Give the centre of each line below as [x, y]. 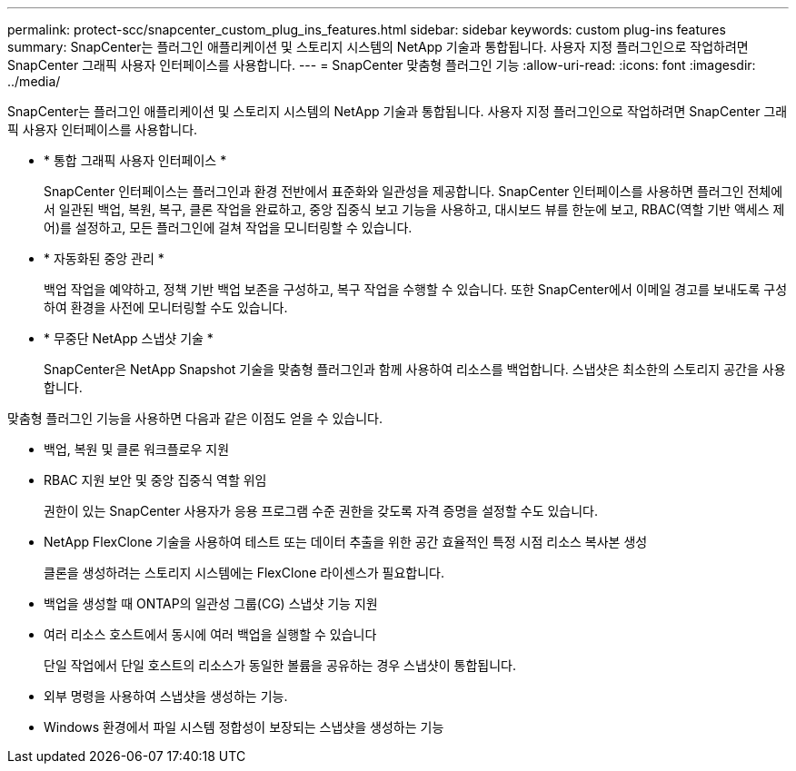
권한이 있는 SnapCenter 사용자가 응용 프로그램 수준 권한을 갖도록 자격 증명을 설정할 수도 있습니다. [321, 511]
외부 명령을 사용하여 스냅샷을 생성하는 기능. [166, 696]
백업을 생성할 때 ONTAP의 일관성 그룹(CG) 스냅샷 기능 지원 [211, 603]
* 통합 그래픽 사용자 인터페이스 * [135, 160]
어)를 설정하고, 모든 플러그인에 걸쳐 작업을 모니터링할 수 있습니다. [228, 227]
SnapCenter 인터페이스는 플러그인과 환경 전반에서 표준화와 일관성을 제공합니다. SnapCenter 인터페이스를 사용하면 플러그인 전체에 [413, 191]
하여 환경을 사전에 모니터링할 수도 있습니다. [166, 307]
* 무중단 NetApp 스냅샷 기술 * [129, 338]
